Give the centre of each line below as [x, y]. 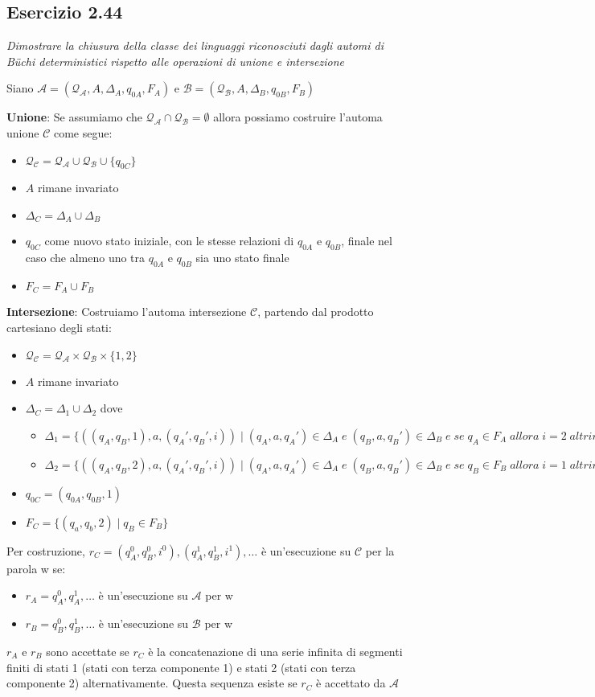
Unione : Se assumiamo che [74, 117]
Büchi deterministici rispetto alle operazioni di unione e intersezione [175, 61]
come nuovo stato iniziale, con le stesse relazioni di [169, 241]
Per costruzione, [46, 550]
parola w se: [36, 568]
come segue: [83, 132]
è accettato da [351, 683]
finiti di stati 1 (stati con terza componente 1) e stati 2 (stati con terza [181, 667]
